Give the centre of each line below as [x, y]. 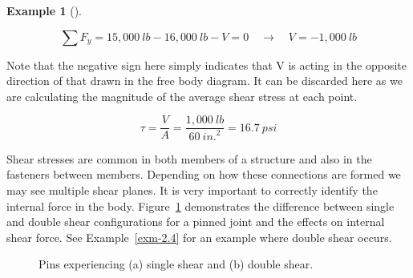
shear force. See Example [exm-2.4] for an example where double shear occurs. [199, 237]
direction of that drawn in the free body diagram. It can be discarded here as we [204, 81]
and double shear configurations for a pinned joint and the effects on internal [196, 222]
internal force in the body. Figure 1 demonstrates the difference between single [200, 205]
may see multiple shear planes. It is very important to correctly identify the [192, 189]
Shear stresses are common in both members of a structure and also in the [189, 158]
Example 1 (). [44, 10]
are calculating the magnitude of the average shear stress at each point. [182, 96]
